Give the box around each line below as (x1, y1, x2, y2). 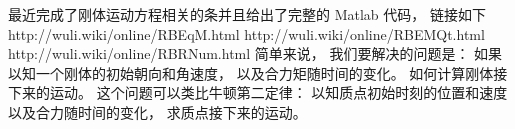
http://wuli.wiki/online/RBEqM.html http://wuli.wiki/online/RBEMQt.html (8, 23, 485, 44)
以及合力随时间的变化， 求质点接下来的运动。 (8, 101, 307, 122)
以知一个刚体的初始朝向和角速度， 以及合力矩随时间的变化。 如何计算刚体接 (8, 62, 508, 83)
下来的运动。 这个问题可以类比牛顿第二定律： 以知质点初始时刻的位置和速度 (8, 82, 508, 103)
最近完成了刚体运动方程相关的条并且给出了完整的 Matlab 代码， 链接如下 (8, 4, 486, 24)
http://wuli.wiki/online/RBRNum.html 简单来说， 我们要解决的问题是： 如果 (8, 43, 503, 64)
